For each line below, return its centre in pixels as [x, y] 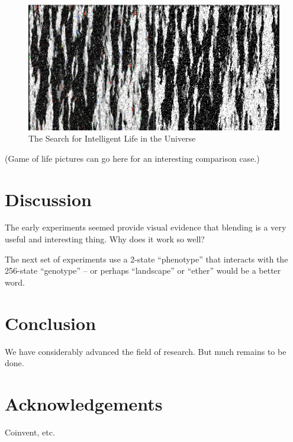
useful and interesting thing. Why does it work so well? [105, 239]
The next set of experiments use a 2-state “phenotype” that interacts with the [146, 259]
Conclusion [51, 323]
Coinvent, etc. [30, 432]
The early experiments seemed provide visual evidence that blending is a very [146, 227]
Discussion [48, 199]
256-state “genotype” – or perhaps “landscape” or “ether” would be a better [143, 270]
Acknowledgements [84, 403]
